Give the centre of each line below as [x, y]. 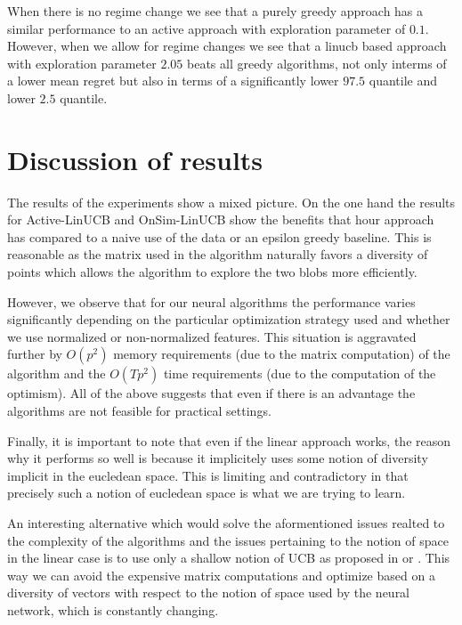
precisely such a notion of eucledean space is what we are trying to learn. [207, 493]
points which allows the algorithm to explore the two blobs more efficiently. [212, 272]
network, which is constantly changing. [113, 609]
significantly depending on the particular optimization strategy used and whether [229, 319]
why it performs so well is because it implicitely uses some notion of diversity [218, 458]
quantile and [403, 81]
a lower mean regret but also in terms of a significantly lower [173, 81]
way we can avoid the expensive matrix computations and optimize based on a [221, 575]
